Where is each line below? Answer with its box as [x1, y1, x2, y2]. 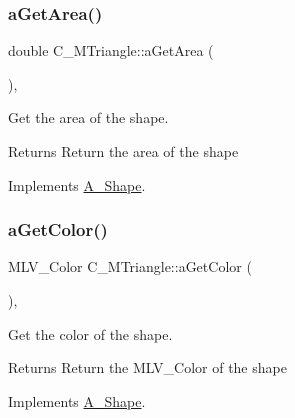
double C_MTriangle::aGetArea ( [8, 40, 214, 61]
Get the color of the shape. [8, 323, 173, 344]
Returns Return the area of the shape [8, 141, 239, 161]
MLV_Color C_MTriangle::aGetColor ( [8, 256, 252, 277]
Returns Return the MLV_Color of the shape [8, 357, 287, 378]
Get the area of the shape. [8, 107, 169, 128]
